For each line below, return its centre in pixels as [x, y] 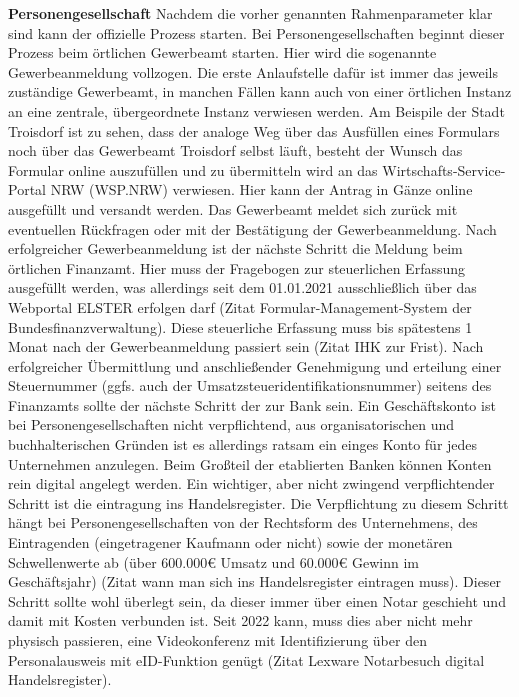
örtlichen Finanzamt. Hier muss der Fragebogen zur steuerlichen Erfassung [237, 267]
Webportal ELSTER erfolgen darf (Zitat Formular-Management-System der [240, 306]
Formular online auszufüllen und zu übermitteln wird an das [193, 169]
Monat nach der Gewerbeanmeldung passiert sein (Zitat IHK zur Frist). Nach [246, 346]
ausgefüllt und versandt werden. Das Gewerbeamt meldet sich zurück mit [233, 208]
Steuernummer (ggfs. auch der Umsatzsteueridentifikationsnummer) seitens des [250, 385]
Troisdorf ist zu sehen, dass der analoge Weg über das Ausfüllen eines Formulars [254, 130]
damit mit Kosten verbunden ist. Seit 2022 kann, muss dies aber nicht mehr [240, 620]
